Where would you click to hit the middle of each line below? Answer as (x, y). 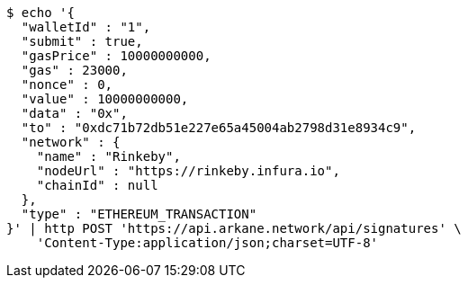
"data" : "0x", (74, 113)
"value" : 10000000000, (105, 99)
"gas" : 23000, (74, 70)
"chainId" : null (97, 185)
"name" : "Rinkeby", (108, 156)
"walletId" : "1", (86, 27)
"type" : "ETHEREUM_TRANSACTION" (139, 214)
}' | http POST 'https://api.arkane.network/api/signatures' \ (234, 228)
